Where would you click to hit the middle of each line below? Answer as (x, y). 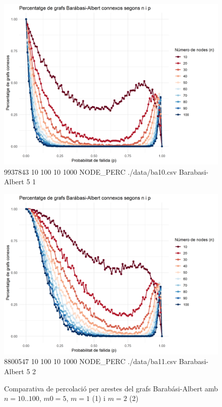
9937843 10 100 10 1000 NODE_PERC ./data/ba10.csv (91, 171)
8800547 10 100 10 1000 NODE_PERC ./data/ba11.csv (91, 361)
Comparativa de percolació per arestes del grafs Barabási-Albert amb (111, 388)
